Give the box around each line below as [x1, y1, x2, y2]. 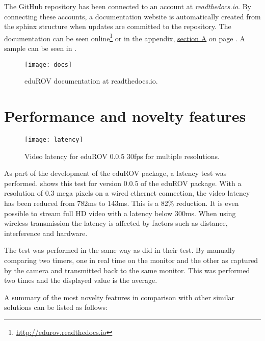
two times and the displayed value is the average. [4, 275, 157, 285]
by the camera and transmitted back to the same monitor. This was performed [4, 265, 250, 275]
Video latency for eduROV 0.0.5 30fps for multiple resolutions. [24, 150, 220, 161]
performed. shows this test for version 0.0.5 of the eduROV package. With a [4, 177, 242, 188]
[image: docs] [24, 61, 72, 68]
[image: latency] [24, 136, 83, 143]
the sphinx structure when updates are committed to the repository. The [4, 21, 231, 32]
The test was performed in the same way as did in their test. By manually [4, 245, 236, 255]
